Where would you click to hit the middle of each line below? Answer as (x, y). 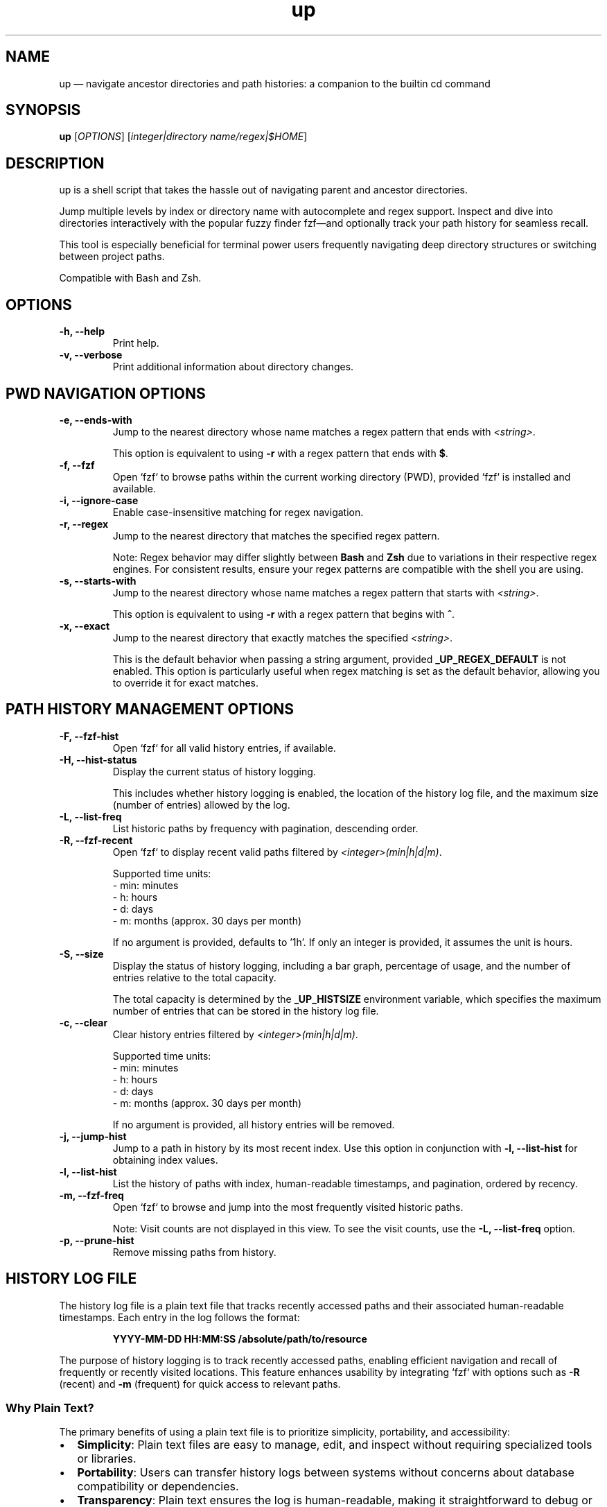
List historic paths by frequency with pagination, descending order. (265, 828)
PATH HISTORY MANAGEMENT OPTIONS (150, 709)
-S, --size (81, 954)
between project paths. (112, 257)
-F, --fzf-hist (89, 736)
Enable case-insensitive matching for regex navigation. (238, 512)
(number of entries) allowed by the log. (201, 804)
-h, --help (82, 331)
